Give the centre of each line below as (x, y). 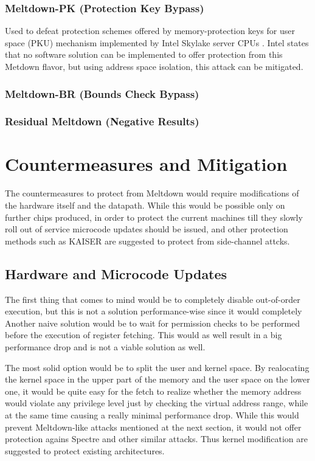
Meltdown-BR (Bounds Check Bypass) (102, 93)
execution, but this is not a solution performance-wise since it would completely (154, 311)
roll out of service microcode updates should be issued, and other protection (147, 229)
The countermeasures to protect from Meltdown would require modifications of (152, 193)
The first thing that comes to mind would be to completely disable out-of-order (153, 299)
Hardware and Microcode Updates (116, 273)
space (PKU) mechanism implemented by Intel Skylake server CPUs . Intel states (157, 42)
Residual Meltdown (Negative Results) (102, 121)
